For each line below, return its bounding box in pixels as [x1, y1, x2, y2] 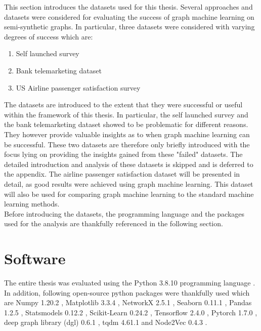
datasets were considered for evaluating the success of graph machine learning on [4, 11, 254, 22]
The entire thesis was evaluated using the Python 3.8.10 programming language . [4, 277, 255, 287]
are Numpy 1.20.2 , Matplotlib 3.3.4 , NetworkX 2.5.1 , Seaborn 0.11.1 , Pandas [4, 297, 252, 308]
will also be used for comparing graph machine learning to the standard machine [4, 188, 254, 199]
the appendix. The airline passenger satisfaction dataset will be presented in [4, 169, 240, 179]
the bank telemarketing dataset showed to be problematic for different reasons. [4, 119, 248, 130]
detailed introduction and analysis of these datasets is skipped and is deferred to [4, 158, 253, 169]
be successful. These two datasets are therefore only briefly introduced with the [4, 139, 250, 149]
